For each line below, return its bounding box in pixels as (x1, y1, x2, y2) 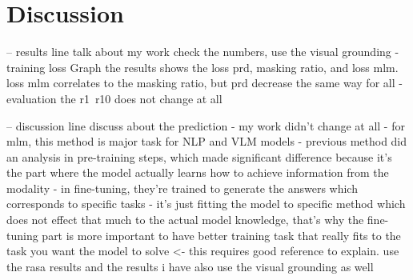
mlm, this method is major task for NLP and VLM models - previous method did (6, 133, 407, 150)
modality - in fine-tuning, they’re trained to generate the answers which (6, 179, 358, 196)
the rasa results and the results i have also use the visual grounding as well (6, 258, 374, 274)
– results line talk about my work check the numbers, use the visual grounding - (6, 43, 399, 60)
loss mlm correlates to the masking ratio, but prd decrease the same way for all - (6, 74, 403, 91)
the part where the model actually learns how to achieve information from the (6, 164, 389, 181)
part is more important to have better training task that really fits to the (42, 226, 401, 243)
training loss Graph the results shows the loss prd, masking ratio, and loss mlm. (6, 58, 399, 75)
